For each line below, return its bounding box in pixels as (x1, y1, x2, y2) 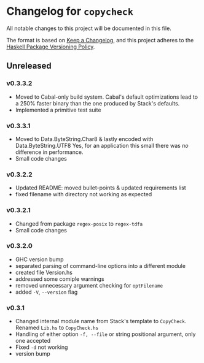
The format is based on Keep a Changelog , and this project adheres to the (6, 36, 194, 44)
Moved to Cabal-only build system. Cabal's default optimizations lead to (15, 93, 198, 101)
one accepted (15, 337, 51, 345)
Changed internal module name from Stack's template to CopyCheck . (15, 318, 187, 325)
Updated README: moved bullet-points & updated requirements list (15, 184, 186, 191)
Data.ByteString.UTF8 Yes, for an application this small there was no (15, 142, 189, 149)
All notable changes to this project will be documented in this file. (6, 25, 172, 32)
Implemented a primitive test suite (15, 106, 101, 113)
